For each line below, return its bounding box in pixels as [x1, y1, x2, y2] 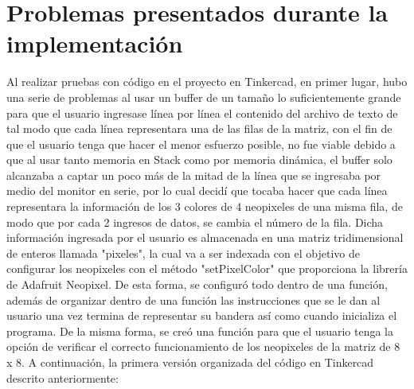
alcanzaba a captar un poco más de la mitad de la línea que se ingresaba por [6, 166, 381, 183]
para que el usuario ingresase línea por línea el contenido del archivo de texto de [6, 104, 398, 121]
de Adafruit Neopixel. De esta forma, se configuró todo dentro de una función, [6, 276, 388, 293]
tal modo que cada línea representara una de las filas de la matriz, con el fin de [6, 120, 393, 137]
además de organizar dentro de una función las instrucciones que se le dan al [6, 291, 381, 308]
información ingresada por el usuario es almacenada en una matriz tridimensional [6, 229, 404, 246]
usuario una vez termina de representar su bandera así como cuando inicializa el [6, 307, 397, 324]
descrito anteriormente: [6, 369, 119, 386]
